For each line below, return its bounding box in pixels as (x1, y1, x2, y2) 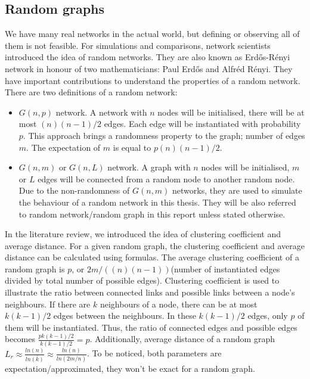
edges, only (247, 309, 288, 322)
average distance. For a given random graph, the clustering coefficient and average (5, 239, 305, 251)
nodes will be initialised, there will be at (157, 105, 305, 118)
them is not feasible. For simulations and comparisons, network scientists (5, 39, 271, 51)
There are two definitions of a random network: (5, 86, 178, 98)
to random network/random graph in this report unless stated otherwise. (18, 207, 286, 220)
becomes (5, 333, 36, 345)
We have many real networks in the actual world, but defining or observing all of (5, 27, 300, 40)
